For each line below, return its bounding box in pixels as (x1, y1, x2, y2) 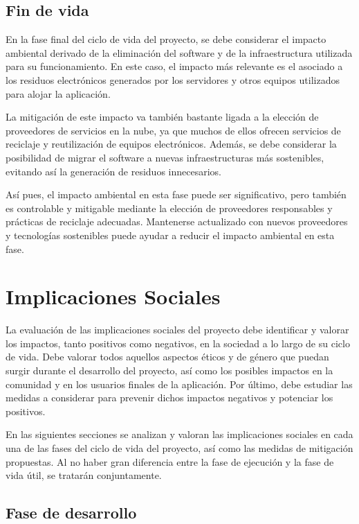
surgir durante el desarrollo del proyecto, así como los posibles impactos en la (6, 363, 333, 378)
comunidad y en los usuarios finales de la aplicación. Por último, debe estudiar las (6, 376, 353, 391)
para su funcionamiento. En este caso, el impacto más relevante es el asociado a (6, 59, 343, 73)
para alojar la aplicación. (6, 86, 111, 101)
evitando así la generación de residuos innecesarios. (6, 164, 221, 178)
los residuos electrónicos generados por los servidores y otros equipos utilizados (6, 72, 340, 87)
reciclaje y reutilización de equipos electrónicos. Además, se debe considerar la (6, 137, 337, 151)
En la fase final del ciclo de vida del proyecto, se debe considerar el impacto (6, 32, 326, 46)
